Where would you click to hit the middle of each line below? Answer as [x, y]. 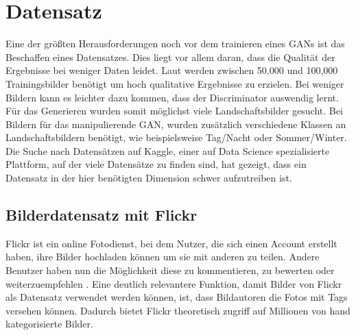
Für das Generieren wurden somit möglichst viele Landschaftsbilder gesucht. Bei [174, 111]
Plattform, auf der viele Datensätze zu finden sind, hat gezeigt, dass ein [156, 164]
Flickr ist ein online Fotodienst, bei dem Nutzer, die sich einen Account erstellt [171, 243]
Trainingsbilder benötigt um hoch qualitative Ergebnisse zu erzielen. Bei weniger [175, 83]
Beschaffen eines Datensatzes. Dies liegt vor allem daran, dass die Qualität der [170, 57]
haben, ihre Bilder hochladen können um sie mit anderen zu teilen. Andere [163, 257]
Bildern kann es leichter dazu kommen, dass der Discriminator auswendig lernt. [172, 97]
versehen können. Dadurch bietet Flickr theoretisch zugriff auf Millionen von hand [178, 310]
